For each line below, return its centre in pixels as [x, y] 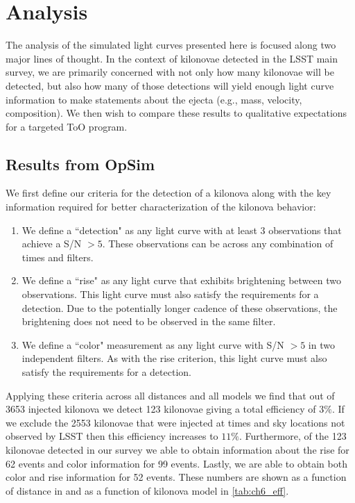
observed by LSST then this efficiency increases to [112, 436]
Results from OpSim [80, 164]
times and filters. [58, 257]
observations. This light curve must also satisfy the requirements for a [170, 294]
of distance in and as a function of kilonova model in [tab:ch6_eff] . [147, 490]
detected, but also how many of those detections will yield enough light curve [170, 85]
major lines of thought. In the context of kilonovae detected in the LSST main [172, 58]
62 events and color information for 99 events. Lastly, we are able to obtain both [176, 463]
